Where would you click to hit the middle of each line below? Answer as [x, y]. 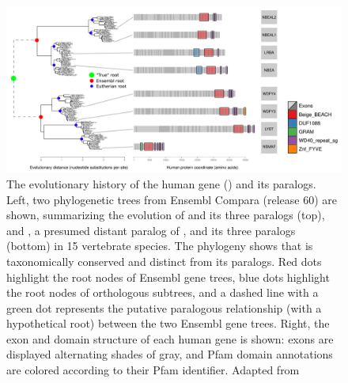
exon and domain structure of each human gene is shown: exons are [170, 338]
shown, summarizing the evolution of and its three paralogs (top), [166, 215]
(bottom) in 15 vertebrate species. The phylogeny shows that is [160, 246]
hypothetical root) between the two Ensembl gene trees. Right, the [168, 323]
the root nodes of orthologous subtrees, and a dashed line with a [163, 292]
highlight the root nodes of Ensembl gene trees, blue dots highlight [168, 277]
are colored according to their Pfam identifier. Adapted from [153, 370]
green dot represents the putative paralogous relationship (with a [164, 307]
